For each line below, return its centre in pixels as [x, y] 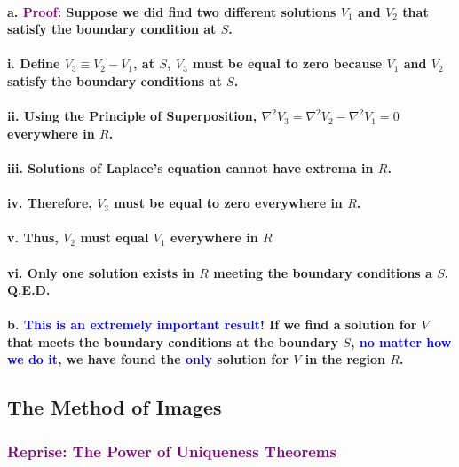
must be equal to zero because [287, 63]
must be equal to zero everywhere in [228, 203]
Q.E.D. [29, 290]
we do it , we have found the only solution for [148, 359]
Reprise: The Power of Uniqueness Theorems [172, 451]
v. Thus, [33, 237]
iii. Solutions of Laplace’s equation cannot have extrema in [190, 167]
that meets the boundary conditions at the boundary [173, 341]
